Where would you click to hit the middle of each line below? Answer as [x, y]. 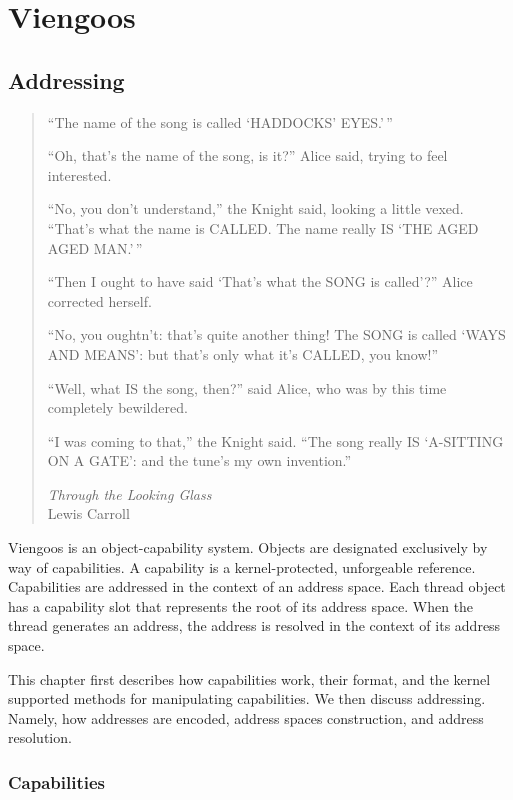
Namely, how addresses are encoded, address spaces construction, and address [246, 717]
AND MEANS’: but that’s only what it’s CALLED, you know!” [243, 353]
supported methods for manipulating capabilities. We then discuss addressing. [247, 698]
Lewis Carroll [88, 513]
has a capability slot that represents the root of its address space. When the [241, 605]
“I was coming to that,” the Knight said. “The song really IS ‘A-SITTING [275, 440]
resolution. [40, 737]
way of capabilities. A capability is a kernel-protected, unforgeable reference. [242, 566]
